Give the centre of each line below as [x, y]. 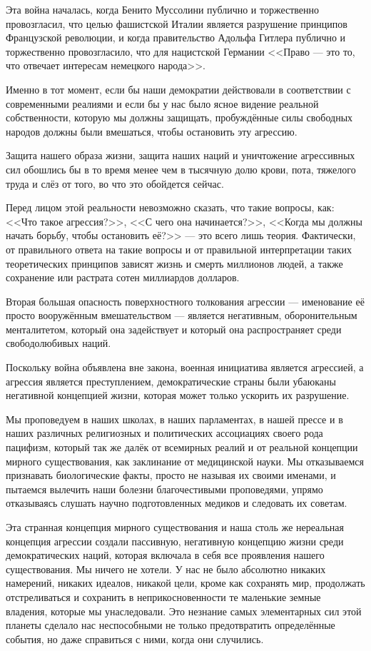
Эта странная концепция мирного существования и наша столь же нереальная [175, 527]
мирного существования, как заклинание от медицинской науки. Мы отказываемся [185, 461]
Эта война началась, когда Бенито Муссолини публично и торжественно [163, 9]
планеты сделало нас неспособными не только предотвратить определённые [171, 625]
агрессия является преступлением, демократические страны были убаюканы [171, 381]
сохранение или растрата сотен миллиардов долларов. [123, 277]
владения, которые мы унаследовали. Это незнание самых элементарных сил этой [184, 611]
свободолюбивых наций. [59, 343]
